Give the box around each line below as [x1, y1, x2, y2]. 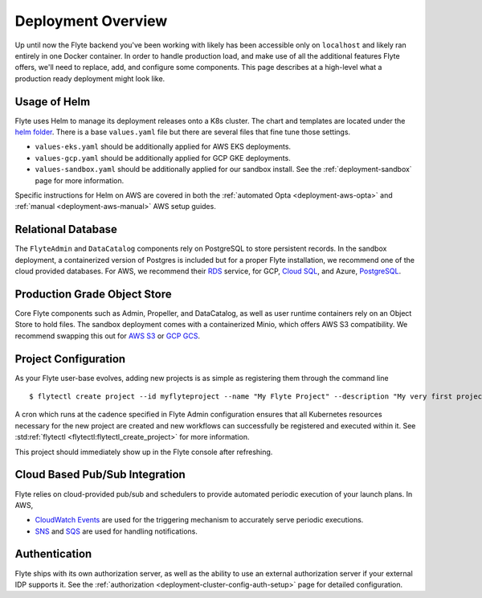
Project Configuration [14, 352, 126, 366]
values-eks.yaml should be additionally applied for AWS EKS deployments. [35, 141, 292, 152]
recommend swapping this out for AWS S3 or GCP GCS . [14, 330, 201, 341]
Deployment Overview [14, 12, 168, 30]
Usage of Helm [14, 95, 91, 109]
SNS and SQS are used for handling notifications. [35, 526, 198, 536]
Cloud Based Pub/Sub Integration [14, 468, 186, 481]
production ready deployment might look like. [14, 73, 165, 84]
